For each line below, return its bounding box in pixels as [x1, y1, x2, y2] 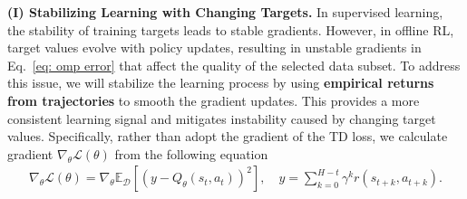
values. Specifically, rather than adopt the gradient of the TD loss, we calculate [7, 127, 448, 146]
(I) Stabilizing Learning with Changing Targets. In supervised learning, [7, 3, 443, 21]
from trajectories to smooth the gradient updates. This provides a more [7, 90, 420, 109]
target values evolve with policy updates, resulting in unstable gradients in [7, 38, 422, 57]
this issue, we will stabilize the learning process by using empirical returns [7, 73, 434, 92]
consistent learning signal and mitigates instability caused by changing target [7, 109, 436, 128]
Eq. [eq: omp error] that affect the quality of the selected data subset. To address [7, 55, 461, 74]
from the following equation [114, 144, 268, 163]
